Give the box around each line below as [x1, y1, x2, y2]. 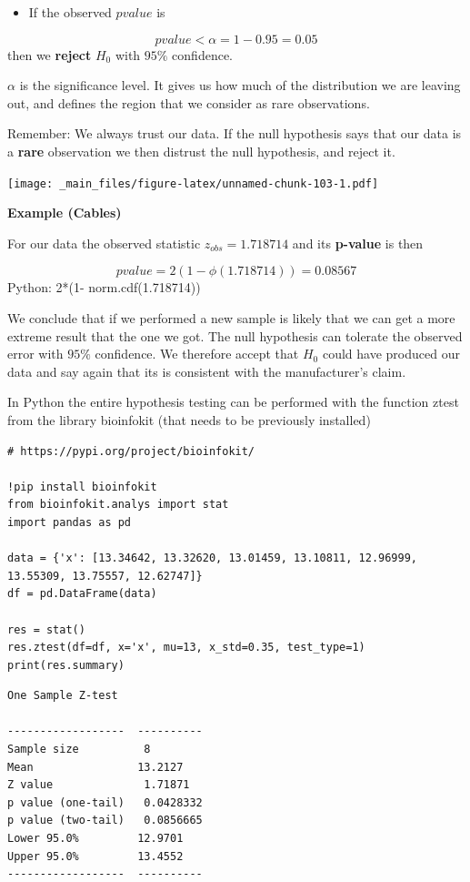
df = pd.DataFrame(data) [7, 587, 157, 601]
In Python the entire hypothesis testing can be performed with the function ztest [7, 392, 459, 411]
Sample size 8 [7, 743, 151, 756]
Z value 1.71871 [7, 778, 190, 792]
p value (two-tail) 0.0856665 [7, 814, 203, 827]
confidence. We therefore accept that [95, 344, 299, 363]
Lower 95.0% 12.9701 [7, 832, 184, 846]
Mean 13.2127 [7, 760, 184, 774]
